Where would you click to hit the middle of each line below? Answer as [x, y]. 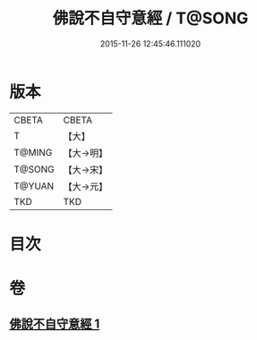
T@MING [33, 152]
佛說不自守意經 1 [55, 324]
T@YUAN [34, 186]
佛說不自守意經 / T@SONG [150, 18]
